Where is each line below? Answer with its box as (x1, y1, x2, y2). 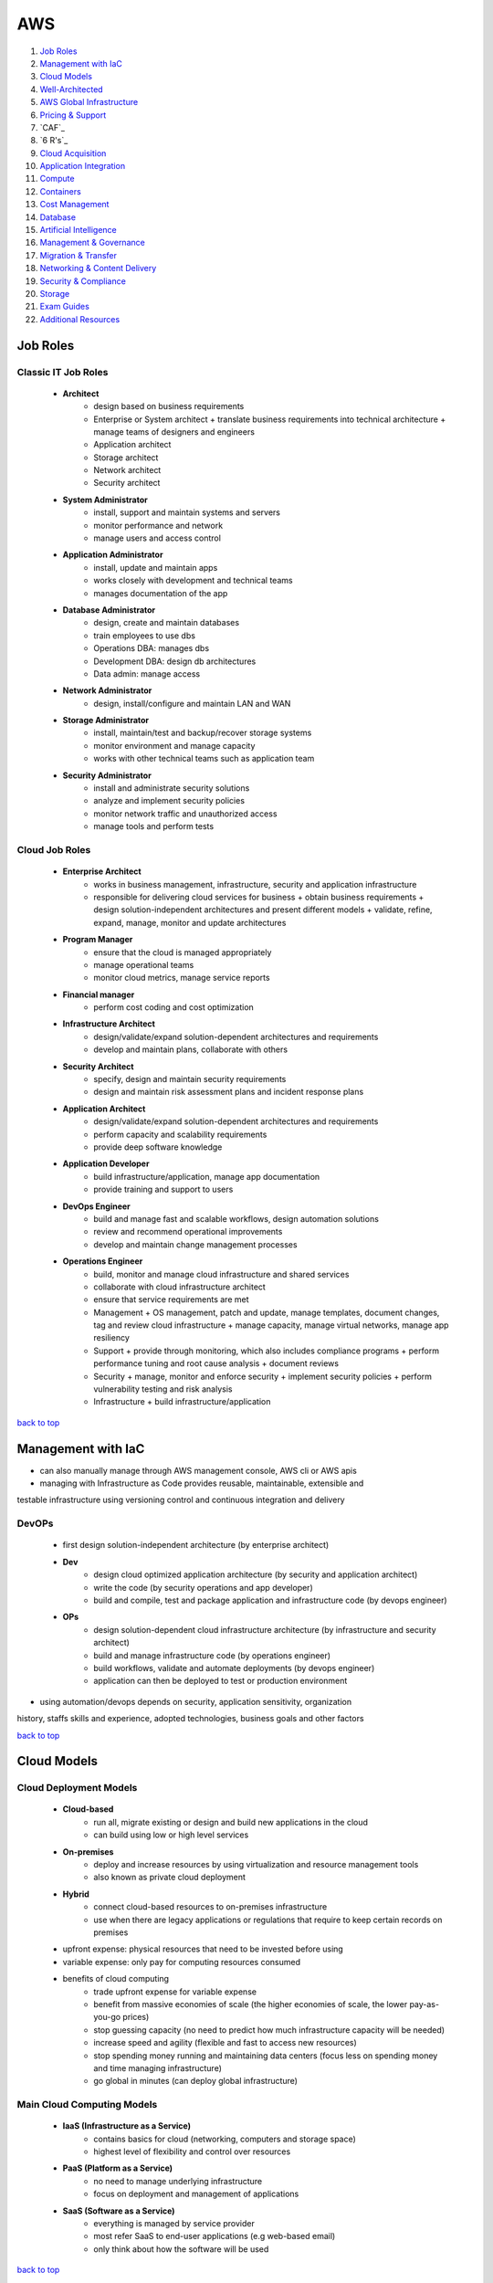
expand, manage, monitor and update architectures (93, 917, 287, 928)
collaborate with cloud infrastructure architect (93, 1281, 267, 1292)
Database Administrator (62, 604, 156, 615)
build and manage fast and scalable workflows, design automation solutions (93, 1213, 379, 1224)
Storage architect (93, 452, 159, 463)
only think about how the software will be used (93, 2243, 269, 2255)
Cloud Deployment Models (16, 1782, 138, 1794)
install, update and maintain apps (93, 562, 218, 573)
